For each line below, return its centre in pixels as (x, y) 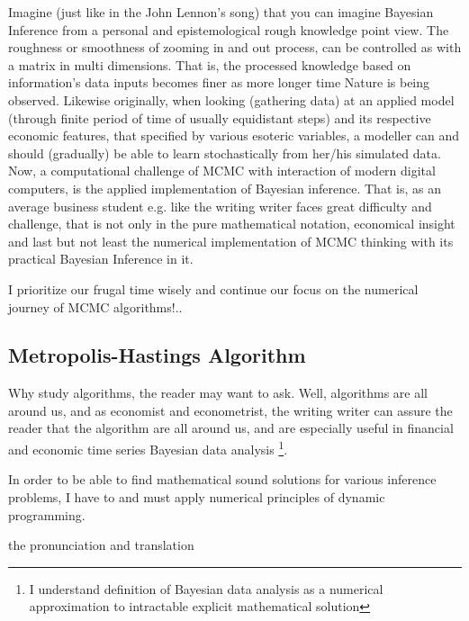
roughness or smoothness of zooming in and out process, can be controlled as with (235, 47)
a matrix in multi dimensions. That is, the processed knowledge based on (210, 64)
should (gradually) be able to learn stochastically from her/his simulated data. (225, 153)
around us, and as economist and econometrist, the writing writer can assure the (230, 410)
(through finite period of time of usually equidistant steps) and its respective (220, 117)
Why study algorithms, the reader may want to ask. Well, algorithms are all (218, 393)
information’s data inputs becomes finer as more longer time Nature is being (219, 82)
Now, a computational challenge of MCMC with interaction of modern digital (222, 171)
